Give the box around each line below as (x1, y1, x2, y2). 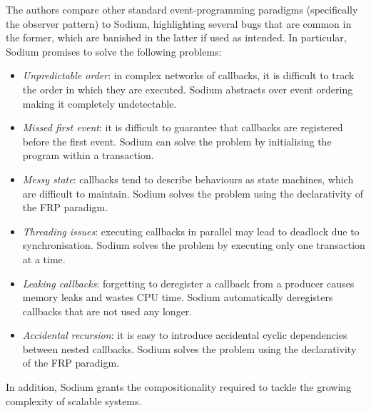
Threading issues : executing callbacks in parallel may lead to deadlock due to (22, 223, 360, 238)
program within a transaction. (22, 148, 154, 163)
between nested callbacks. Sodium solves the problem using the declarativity (22, 341, 357, 356)
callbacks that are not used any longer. (22, 303, 193, 318)
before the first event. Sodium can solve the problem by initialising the (22, 133, 332, 148)
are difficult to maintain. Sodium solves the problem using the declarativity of (22, 185, 363, 200)
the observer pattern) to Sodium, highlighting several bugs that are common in (6, 16, 352, 31)
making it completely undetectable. (22, 96, 177, 111)
